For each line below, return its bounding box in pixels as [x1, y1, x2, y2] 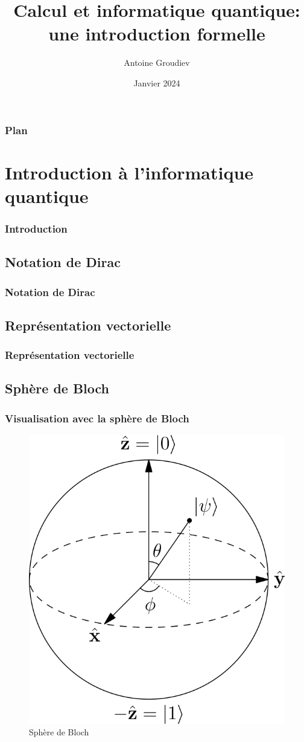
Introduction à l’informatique [5, 160, 254, 184]
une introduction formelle [48, 21, 265, 46]
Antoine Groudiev [124, 56, 190, 69]
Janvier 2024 [133, 76, 180, 89]
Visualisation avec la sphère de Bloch [5, 410, 189, 425]
